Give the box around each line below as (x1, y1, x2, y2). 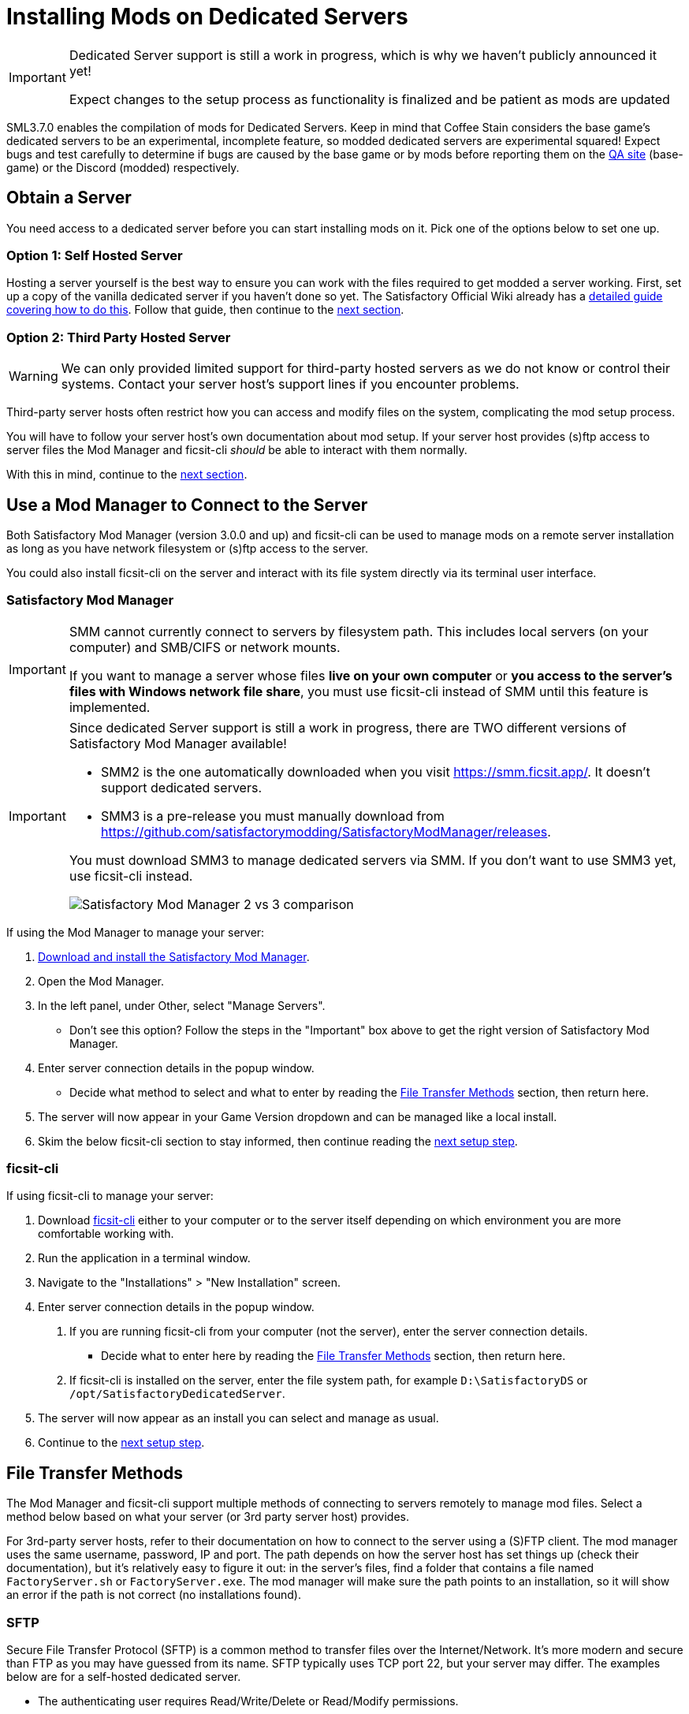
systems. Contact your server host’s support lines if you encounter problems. (61, 376, 520, 393)
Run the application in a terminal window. (38, 1251, 251, 1265)
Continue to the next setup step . (38, 1436, 205, 1450)
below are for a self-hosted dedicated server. (6, 1670, 241, 1684)
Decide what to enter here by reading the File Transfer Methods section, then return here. (101, 1349, 566, 1363)
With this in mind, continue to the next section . (6, 468, 248, 482)
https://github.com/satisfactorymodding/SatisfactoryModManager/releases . (100, 823, 551, 840)
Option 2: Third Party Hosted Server (6, 329, 231, 345)
